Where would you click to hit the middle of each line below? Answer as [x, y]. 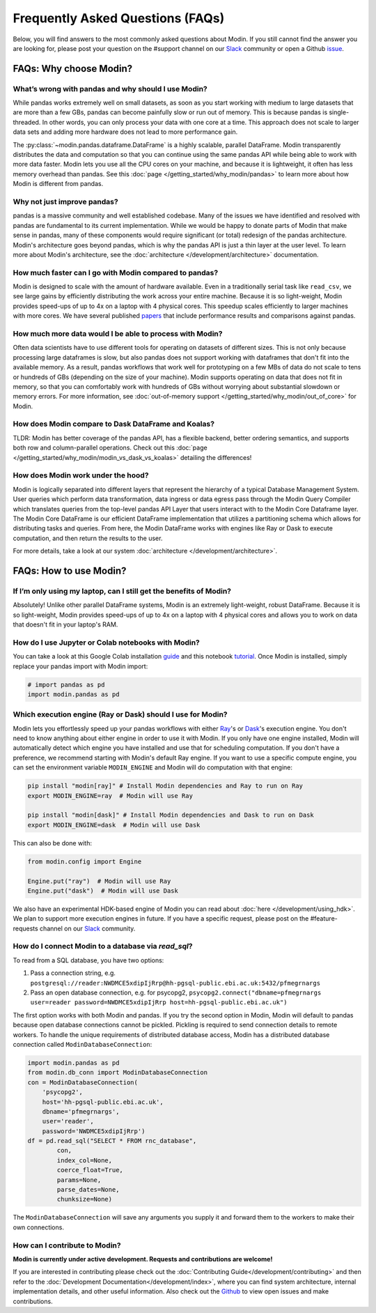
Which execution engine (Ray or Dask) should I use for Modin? [120, 714]
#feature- [324, 919]
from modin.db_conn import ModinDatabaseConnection [118, 1073]
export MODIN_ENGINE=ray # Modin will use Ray [110, 796]
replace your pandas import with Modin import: [80, 666]
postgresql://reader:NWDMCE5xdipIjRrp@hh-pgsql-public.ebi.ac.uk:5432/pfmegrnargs [175, 983]
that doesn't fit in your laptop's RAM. [65, 624]
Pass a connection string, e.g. [73, 973]
